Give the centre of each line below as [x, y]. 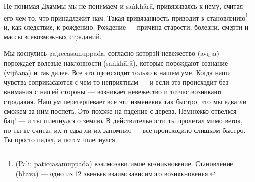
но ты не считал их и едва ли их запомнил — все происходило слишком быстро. [125, 130]
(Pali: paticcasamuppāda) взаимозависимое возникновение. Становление [124, 163]
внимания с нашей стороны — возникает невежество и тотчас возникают [113, 91]
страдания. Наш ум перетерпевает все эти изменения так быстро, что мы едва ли [125, 101]
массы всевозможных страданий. [53, 37]
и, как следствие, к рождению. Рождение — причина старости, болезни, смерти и [126, 27]
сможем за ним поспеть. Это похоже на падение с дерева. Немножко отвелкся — [125, 111]
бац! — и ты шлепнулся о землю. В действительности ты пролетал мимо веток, [123, 120]
